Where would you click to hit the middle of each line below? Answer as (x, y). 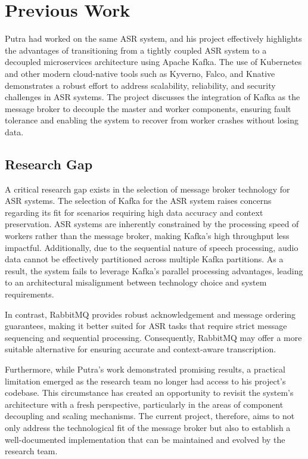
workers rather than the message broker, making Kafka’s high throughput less (147, 236)
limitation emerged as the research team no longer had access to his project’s (145, 381)
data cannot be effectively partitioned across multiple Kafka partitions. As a (144, 259)
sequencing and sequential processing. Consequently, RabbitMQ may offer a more (153, 337)
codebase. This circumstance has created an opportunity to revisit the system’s (149, 393)
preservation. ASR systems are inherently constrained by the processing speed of (152, 224)
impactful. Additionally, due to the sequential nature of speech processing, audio (152, 247)
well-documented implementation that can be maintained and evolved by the (145, 439)
